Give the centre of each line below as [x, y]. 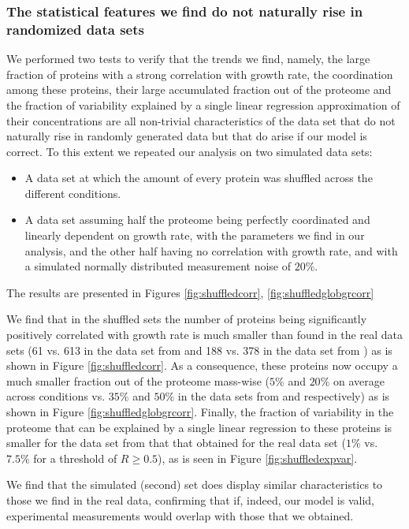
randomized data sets [75, 29]
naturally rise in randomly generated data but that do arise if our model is [187, 136]
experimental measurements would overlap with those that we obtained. [180, 515]
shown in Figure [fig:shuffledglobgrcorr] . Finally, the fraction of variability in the [200, 412]
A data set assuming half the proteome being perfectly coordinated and [197, 220]
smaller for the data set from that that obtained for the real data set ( [176, 443]
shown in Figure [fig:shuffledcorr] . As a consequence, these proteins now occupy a [202, 365]
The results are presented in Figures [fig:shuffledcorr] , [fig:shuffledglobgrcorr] [190, 292]
